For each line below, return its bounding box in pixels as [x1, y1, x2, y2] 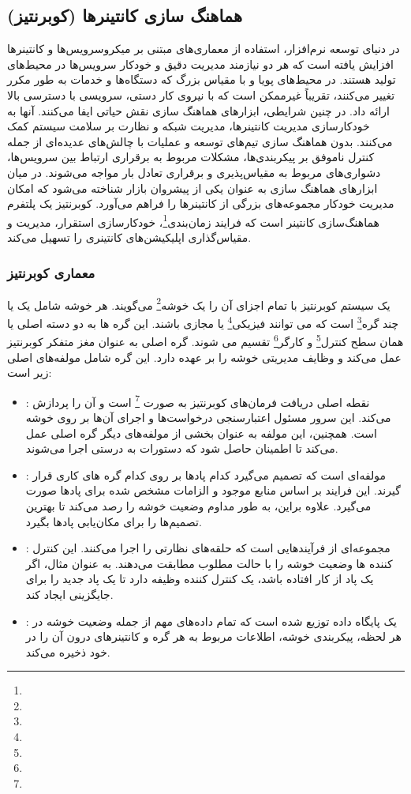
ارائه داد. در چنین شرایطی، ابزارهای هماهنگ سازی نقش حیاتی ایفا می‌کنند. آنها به [7, 102, 390, 119]
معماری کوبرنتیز [7, 262, 95, 282]
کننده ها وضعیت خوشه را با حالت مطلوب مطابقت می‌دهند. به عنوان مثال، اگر [25, 555, 393, 571]
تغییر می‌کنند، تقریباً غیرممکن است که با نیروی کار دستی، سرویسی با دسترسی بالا [7, 86, 395, 103]
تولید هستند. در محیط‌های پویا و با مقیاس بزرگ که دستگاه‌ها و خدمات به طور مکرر [7, 71, 396, 88]
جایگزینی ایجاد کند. [25, 585, 114, 602]
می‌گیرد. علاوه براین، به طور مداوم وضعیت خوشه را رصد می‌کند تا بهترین [25, 497, 372, 514]
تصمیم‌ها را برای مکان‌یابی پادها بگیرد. [25, 513, 202, 529]
